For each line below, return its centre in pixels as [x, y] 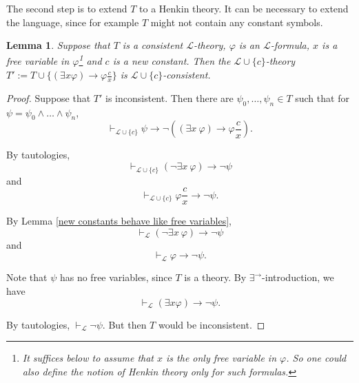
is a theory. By [215, 277]
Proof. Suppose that [49, 97]
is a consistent [153, 45]
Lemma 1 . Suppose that [58, 45]
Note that [27, 277]
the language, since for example [73, 22]
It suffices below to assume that [88, 358]
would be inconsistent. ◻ [212, 324]
